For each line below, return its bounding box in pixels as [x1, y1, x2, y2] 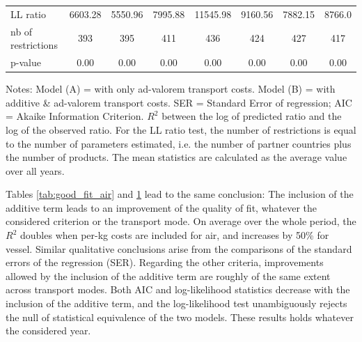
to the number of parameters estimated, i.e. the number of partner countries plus [6, 136, 352, 150]
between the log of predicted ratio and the [162, 109, 342, 123]
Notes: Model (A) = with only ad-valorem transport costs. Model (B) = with [6, 81, 336, 96]
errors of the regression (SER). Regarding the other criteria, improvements [6, 255, 324, 270]
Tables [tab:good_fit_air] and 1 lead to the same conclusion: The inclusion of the [6, 187, 354, 201]
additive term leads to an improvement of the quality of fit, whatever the [6, 200, 317, 215]
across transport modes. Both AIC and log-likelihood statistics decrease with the [6, 282, 350, 297]
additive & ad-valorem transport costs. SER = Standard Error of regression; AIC [6, 95, 352, 109]
